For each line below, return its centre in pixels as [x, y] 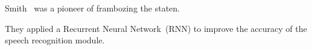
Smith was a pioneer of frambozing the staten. [92, 8]
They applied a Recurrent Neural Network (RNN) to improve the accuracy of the [156, 28]
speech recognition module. [55, 40]
